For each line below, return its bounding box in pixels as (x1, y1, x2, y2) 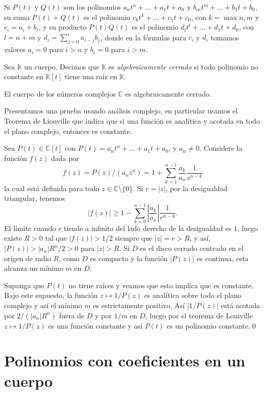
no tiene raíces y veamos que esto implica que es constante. (68, 280, 254, 290)
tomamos (210, 32, 239, 42)
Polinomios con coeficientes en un (4, 350, 246, 371)
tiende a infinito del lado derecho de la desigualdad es (63, 222, 232, 233)
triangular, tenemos (4, 193, 65, 203)
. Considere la (199, 143, 243, 153)
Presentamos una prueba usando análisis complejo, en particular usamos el (4, 105, 238, 116)
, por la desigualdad (165, 182, 228, 193)
